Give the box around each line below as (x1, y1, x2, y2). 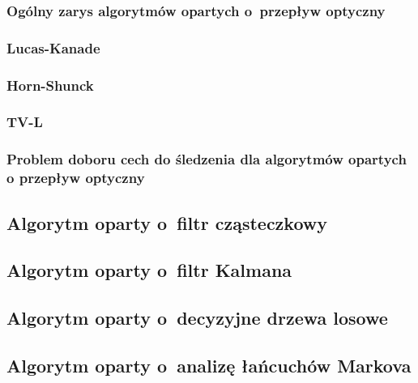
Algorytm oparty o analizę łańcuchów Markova (6, 352, 412, 377)
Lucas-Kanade (6, 37, 100, 57)
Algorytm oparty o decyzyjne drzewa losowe (6, 305, 388, 330)
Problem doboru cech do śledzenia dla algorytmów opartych (6, 149, 407, 169)
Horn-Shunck (6, 74, 94, 95)
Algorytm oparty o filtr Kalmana (6, 257, 292, 283)
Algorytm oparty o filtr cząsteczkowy (6, 210, 328, 235)
